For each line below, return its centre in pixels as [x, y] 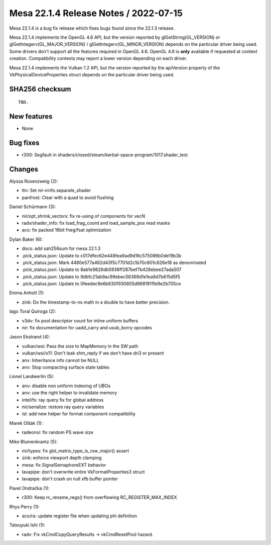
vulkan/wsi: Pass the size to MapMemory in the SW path [80, 346]
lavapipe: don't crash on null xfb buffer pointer [70, 479]
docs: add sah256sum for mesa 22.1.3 [61, 248]
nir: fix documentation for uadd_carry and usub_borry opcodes [87, 328]
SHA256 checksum [40, 89]
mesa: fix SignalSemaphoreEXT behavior [64, 465]
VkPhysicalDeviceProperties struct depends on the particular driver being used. [92, 74]
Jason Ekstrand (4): [30, 337]
